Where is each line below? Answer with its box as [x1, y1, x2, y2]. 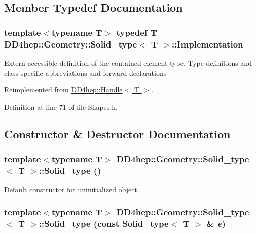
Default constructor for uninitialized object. [4, 184, 139, 195]
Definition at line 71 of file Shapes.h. [4, 101, 118, 112]
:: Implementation [171, 37, 243, 50]
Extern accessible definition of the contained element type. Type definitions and [4, 57, 252, 68]
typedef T [116, 26, 157, 38]
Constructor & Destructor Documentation [4, 126, 231, 142]
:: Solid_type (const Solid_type [39, 217, 169, 229]
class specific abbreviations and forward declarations [4, 67, 167, 78]
